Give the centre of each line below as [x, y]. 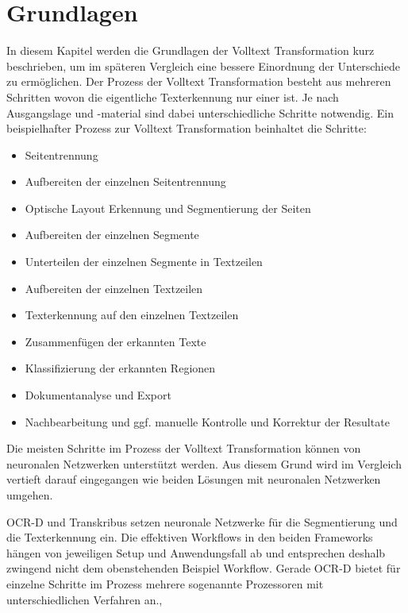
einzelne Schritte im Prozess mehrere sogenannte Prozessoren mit [165, 583]
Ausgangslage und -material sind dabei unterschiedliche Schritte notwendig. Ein [200, 112]
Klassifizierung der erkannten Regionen [120, 368]
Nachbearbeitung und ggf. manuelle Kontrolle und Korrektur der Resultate [207, 421]
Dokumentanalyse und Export [98, 395]
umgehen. [30, 495]
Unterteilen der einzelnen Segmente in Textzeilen [144, 262]
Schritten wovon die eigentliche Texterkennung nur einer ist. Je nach [173, 96]
